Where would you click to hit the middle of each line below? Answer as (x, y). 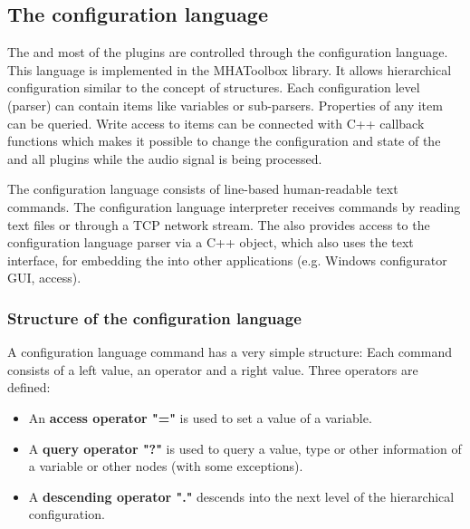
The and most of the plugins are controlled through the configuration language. (228, 52)
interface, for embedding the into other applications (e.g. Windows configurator (227, 260)
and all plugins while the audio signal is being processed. (165, 158)
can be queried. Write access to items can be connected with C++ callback (216, 123)
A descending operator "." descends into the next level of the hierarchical (241, 496)
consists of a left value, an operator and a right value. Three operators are (213, 369)
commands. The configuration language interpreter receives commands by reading (234, 206)
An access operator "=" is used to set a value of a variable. (200, 417)
